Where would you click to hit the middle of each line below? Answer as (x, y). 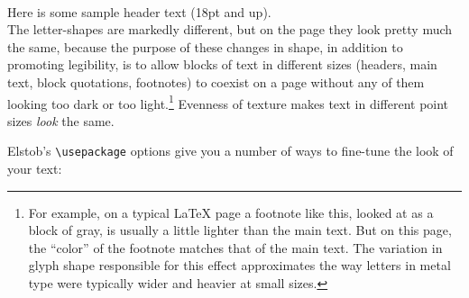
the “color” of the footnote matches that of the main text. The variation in (235, 247)
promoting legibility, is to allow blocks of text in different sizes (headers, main (222, 64)
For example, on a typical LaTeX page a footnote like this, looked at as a (231, 212)
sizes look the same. (61, 120)
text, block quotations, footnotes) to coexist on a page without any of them (216, 81)
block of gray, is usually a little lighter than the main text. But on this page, (240, 230)
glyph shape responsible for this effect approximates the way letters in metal (239, 265)
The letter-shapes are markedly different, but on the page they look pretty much (230, 29)
